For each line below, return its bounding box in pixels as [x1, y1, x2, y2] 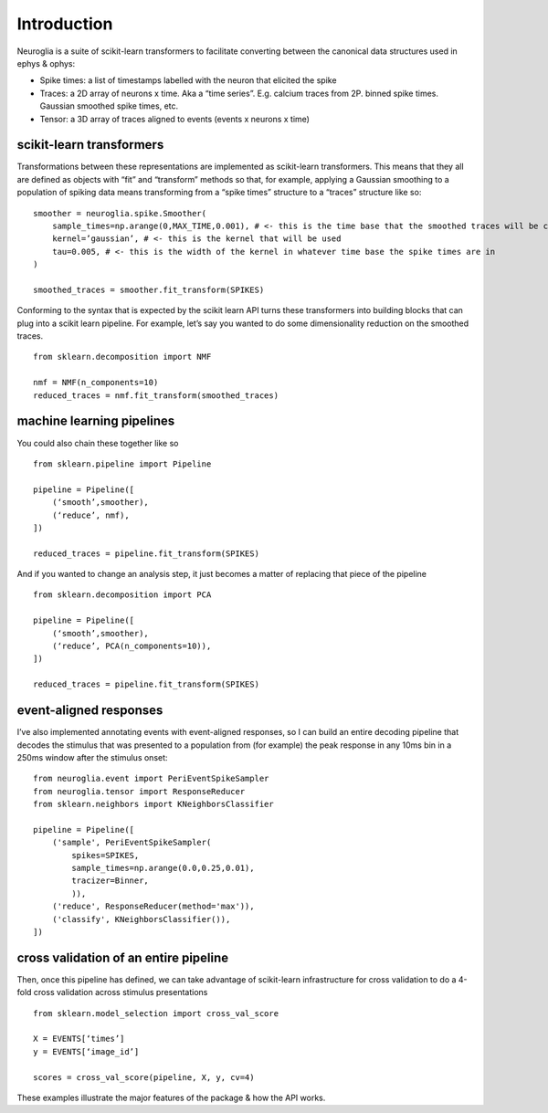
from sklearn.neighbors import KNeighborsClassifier [33, 799, 274, 810]
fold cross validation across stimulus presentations [16, 987, 208, 998]
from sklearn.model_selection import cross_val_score [33, 1008, 279, 1018]
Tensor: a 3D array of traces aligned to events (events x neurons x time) [39, 113, 311, 124]
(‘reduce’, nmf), [51, 509, 130, 520]
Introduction [16, 14, 113, 34]
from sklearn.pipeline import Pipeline [33, 458, 212, 469]
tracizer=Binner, [71, 876, 150, 886]
